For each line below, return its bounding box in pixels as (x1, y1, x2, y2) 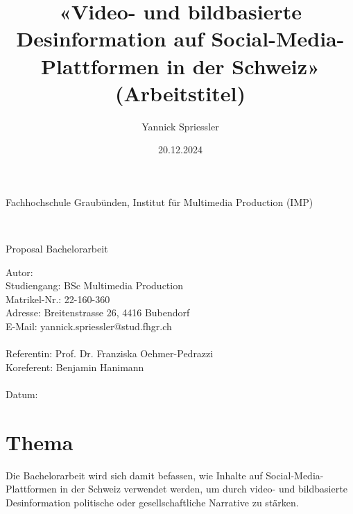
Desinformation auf (16, 24, 204, 53)
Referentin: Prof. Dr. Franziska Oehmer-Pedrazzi (6, 346, 214, 361)
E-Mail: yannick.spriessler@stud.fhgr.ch (6, 319, 172, 334)
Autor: (6, 264, 33, 279)
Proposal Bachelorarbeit (6, 241, 108, 256)
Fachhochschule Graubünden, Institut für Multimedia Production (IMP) (6, 194, 313, 209)
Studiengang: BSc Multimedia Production (6, 278, 183, 293)
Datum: (6, 387, 38, 401)
